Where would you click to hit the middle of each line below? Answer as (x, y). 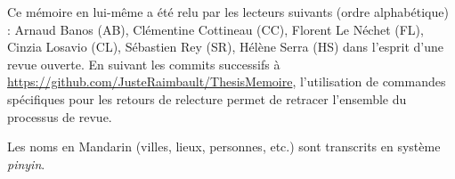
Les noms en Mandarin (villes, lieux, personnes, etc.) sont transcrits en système (224, 146)
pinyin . (26, 163)
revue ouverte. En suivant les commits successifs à (144, 64)
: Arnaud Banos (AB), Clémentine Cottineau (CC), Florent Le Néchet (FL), (215, 29)
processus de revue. (60, 116)
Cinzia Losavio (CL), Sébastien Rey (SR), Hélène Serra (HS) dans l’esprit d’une (226, 47)
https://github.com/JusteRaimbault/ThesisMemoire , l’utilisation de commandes (227, 81)
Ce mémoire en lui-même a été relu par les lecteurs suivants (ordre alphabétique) (228, 12)
